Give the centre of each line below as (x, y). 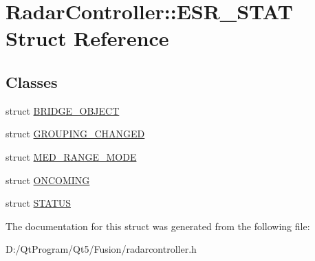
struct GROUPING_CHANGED (75, 134)
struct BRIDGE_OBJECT (63, 110)
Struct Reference (87, 38)
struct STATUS (39, 203)
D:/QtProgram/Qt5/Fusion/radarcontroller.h (101, 249)
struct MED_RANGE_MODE (71, 156)
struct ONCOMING (48, 180)
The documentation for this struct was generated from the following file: (158, 226)
